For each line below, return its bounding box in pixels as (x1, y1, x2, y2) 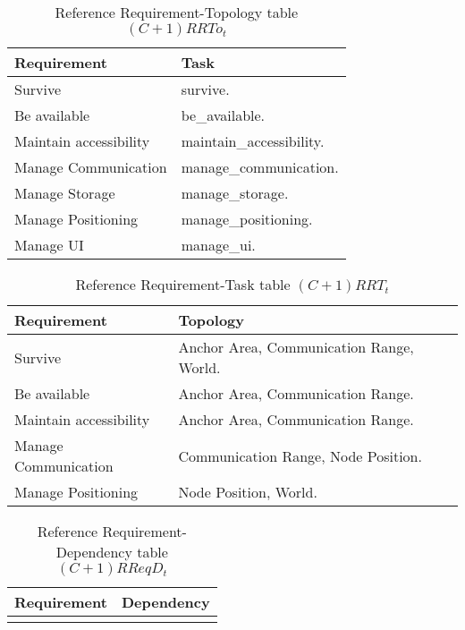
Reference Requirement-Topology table (55, 2, 299, 22)
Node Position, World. (178, 481, 317, 502)
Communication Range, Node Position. (178, 445, 422, 466)
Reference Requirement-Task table (75, 274, 291, 294)
